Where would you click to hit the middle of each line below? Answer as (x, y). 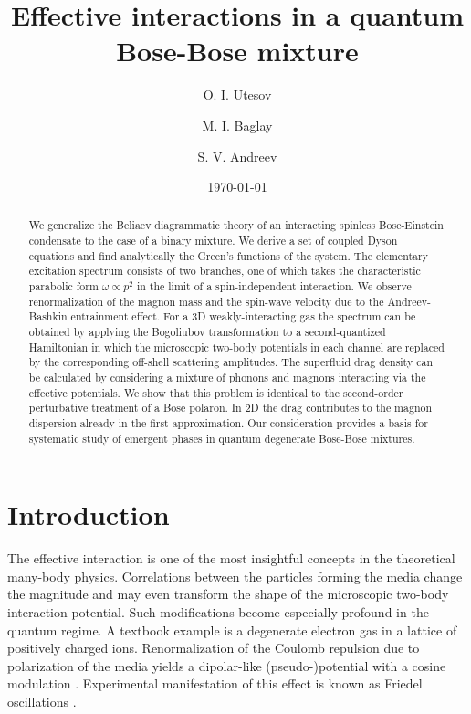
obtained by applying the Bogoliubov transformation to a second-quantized (207, 332)
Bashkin (48, 316)
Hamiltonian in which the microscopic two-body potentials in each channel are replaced (236, 346)
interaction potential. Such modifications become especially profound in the (218, 612)
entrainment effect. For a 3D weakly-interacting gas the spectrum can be (243, 316)
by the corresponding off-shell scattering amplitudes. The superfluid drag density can (230, 362)
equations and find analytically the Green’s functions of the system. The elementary (228, 255)
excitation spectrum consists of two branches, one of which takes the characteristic (225, 271)
